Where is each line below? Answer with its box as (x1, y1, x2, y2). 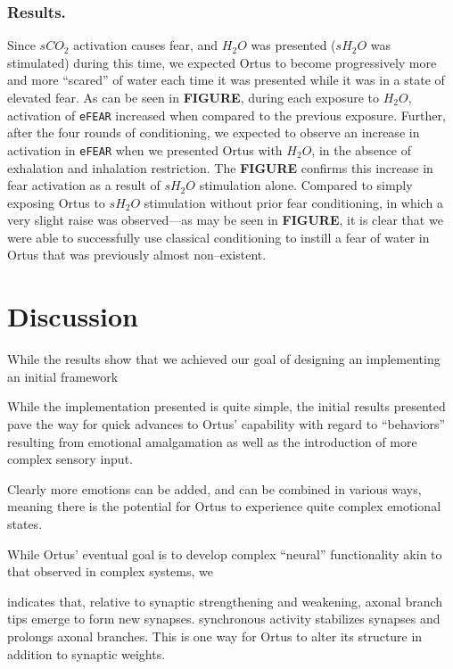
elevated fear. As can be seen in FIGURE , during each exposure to (7, 88, 380, 106)
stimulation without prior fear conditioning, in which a (144, 193, 443, 211)
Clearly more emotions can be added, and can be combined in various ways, (7, 479, 422, 498)
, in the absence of (311, 140, 412, 159)
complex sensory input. (7, 450, 133, 468)
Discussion (7, 298, 138, 334)
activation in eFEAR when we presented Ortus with (7, 140, 283, 159)
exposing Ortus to (7, 193, 105, 211)
